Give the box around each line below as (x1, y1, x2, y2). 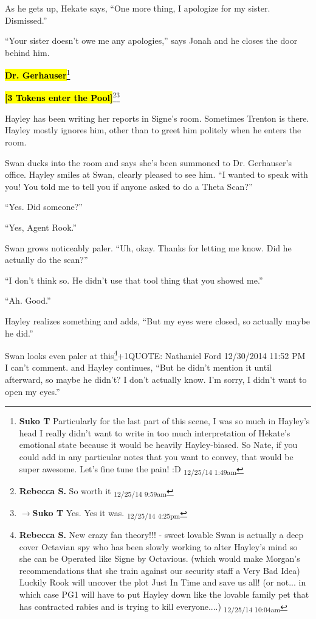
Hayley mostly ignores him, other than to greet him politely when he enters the (5, 124, 301, 136)
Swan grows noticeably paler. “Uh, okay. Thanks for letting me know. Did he (5, 241, 292, 254)
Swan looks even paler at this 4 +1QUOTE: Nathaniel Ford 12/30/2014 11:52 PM (5, 348, 306, 362)
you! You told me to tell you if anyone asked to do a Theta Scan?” (5, 180, 253, 192)
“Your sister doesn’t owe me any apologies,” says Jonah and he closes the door (5, 34, 298, 47)
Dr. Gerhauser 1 (5, 67, 70, 82)
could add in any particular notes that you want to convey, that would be (19, 450, 294, 463)
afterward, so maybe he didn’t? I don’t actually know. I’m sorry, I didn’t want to (5, 373, 307, 386)
